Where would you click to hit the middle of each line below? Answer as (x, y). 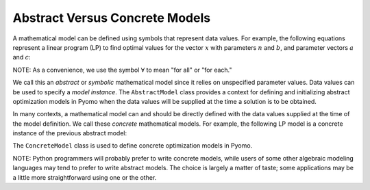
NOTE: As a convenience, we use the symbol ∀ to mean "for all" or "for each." (122, 70)
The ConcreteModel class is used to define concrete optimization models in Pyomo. (133, 146)
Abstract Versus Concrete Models (112, 18)
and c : (22, 57)
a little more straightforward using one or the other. (85, 177)
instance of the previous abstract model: (70, 133)
